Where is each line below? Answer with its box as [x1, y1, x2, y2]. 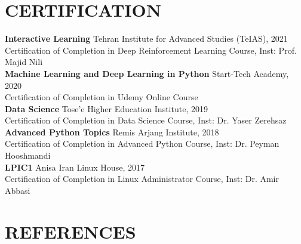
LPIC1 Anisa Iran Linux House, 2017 [5, 160, 145, 173]
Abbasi [5, 184, 30, 196]
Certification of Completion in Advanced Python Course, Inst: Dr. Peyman [5, 137, 279, 150]
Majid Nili [5, 55, 43, 68]
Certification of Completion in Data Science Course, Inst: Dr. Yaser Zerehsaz [5, 114, 287, 126]
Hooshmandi [5, 149, 51, 162]
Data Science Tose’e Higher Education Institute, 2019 [5, 102, 208, 115]
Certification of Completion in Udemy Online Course [5, 91, 198, 103]
